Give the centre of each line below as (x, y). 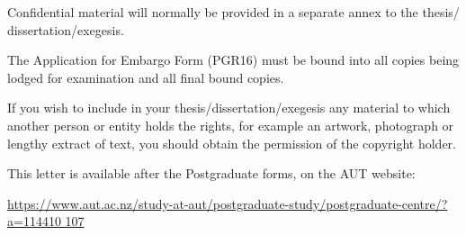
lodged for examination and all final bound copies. (146, 77)
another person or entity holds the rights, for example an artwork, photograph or (231, 125)
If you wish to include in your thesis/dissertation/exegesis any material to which (229, 108)
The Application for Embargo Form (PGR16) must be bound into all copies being (233, 60)
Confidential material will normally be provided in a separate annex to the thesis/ (233, 12)
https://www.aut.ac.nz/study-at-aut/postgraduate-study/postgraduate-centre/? (228, 203)
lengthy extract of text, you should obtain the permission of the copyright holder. (232, 143)
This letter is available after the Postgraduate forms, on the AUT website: (211, 173)
